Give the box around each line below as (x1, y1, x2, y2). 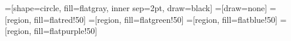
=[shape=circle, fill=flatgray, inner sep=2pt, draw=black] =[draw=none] (5, 2, 267, 13)
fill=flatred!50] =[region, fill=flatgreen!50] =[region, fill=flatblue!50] (34, 13, 277, 25)
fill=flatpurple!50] (34, 25, 98, 37)
